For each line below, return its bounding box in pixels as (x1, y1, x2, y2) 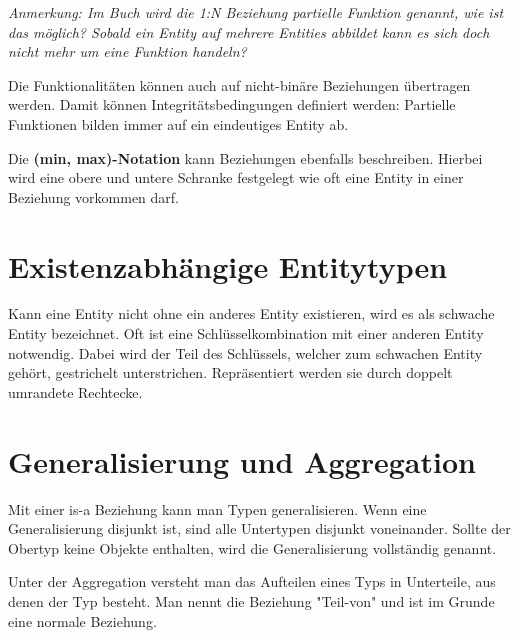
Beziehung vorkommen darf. (8, 186, 179, 207)
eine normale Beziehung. (8, 610, 157, 631)
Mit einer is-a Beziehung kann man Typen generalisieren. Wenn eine (8, 498, 427, 519)
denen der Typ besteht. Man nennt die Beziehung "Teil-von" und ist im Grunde (8, 590, 495, 611)
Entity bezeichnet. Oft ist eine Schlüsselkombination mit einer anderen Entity (8, 323, 484, 344)
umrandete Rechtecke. (8, 381, 143, 402)
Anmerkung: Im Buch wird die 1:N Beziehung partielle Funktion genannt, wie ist (8, 2, 504, 22)
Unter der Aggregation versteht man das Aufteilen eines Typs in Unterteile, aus (8, 571, 496, 592)
